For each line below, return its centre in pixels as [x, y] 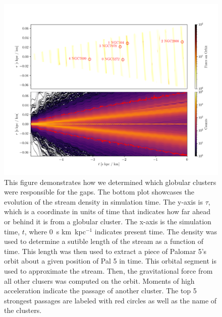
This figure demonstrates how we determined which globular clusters [110, 182]
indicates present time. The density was [156, 231]
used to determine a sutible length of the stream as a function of [104, 241]
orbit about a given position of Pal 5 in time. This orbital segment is [110, 261]
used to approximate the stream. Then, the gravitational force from [108, 271]
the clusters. [23, 310]
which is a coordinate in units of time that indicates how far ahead [107, 211]
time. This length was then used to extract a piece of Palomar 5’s [105, 251]
